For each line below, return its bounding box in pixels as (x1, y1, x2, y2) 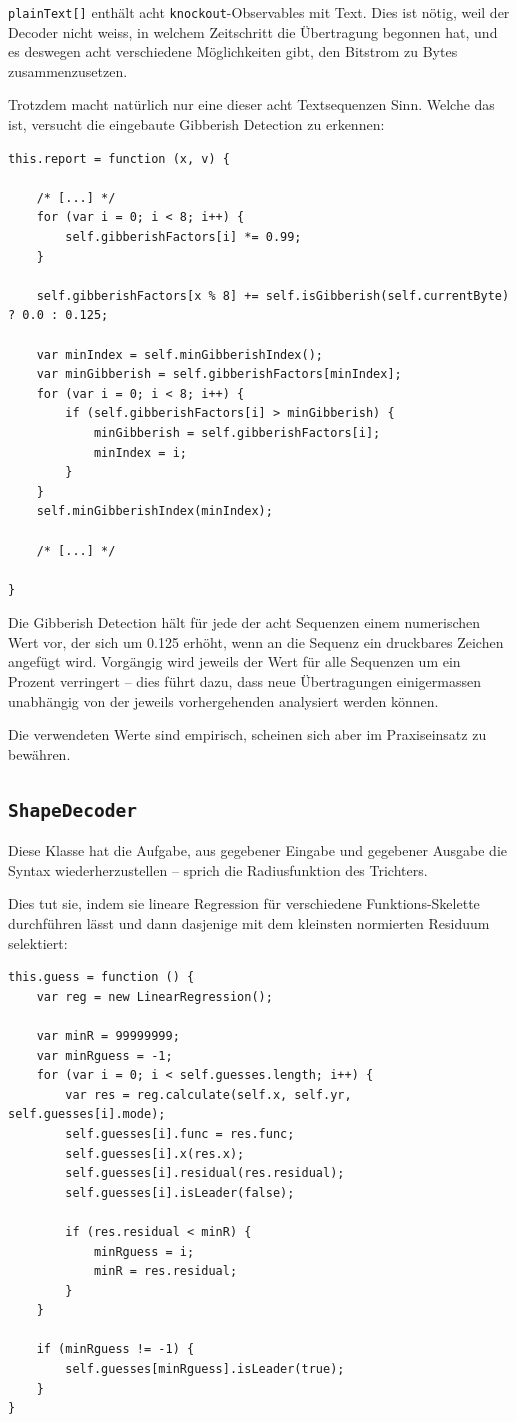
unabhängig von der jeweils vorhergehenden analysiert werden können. (8, 690, 439, 711)
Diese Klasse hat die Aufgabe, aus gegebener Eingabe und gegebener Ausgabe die (8, 840, 507, 861)
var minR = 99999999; (36, 1028, 180, 1043)
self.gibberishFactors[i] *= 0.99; (65, 230, 302, 244)
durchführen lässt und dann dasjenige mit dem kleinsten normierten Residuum (8, 913, 490, 933)
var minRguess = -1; (36, 1048, 173, 1063)
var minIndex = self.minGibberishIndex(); (36, 347, 323, 362)
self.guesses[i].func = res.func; (65, 1126, 295, 1141)
